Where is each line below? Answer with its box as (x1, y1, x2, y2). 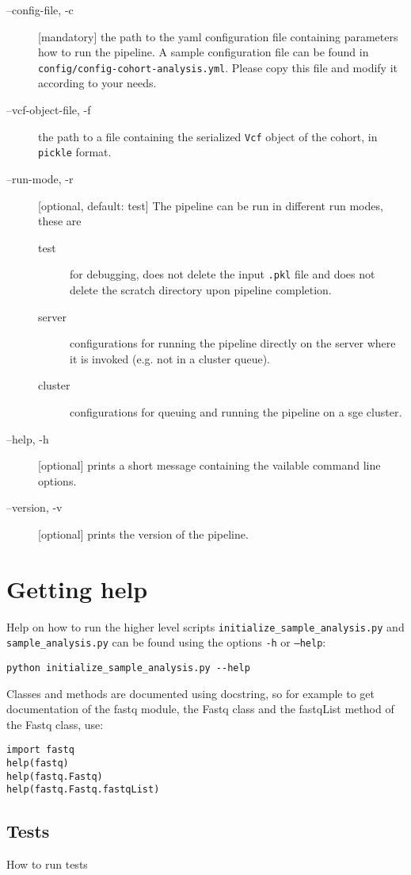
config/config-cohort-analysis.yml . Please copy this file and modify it (38, 59, 398, 75)
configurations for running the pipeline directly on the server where (70, 335, 396, 351)
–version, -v (6, 499, 63, 516)
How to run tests (6, 856, 88, 873)
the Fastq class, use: (6, 716, 104, 732)
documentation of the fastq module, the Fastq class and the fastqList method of (6, 700, 394, 717)
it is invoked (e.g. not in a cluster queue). (70, 350, 270, 367)
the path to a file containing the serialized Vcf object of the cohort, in (38, 128, 378, 144)
